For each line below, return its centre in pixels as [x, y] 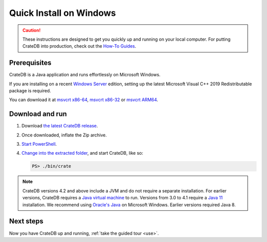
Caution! [32, 30]
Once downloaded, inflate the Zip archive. [64, 135]
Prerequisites [30, 63]
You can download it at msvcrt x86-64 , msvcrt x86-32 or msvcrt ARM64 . [84, 100]
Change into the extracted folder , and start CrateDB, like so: [82, 153]
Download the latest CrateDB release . [60, 126]
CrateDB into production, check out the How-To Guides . [79, 46]
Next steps [26, 221]
